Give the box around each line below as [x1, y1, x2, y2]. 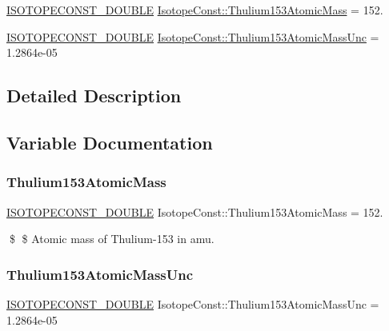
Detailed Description [6, 83, 182, 108]
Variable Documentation [6, 130, 213, 154]
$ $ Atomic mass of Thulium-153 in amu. [9, 230, 215, 247]
